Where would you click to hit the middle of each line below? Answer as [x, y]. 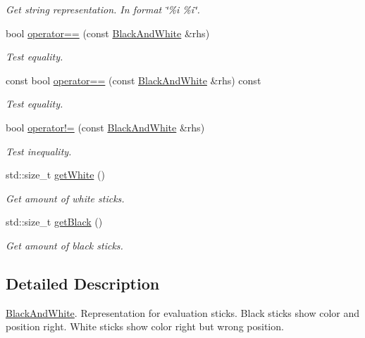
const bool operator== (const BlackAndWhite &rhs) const [134, 80]
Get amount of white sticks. [65, 198]
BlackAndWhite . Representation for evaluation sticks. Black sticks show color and [183, 312]
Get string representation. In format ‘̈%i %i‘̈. [103, 9]
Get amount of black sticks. [64, 245]
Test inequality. [39, 151]
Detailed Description [83, 283]
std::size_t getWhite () [55, 175]
